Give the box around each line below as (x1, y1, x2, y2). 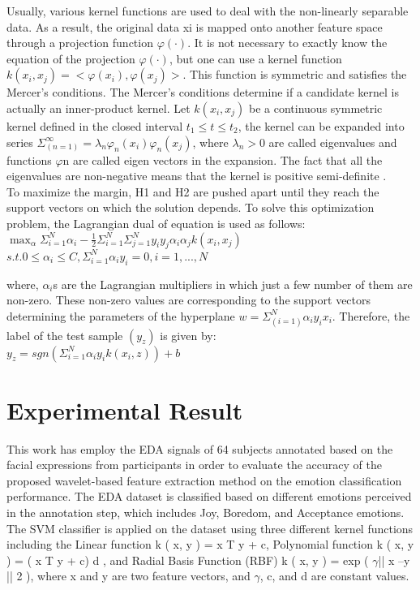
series (6, 133, 33, 150)
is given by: (160, 326, 216, 343)
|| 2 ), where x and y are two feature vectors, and (6, 567, 251, 584)
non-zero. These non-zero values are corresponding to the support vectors (6, 291, 371, 308)
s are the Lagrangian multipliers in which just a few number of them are (53, 275, 413, 292)
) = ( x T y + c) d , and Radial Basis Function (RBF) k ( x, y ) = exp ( (6, 551, 369, 568)
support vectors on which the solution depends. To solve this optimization (6, 199, 375, 216)
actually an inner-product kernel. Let (6, 99, 191, 116)
